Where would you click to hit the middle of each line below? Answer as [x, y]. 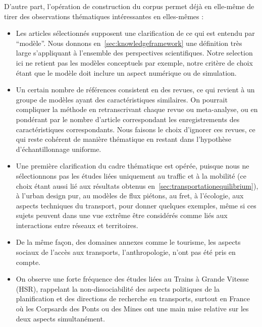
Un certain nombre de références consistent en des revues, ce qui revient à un [135, 90]
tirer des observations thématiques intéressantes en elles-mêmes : [104, 16]
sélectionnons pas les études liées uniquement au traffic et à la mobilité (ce [131, 175]
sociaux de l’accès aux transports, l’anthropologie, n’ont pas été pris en [126, 252]
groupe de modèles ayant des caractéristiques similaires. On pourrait [122, 99]
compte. [28, 262]
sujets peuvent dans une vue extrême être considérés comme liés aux [122, 215]
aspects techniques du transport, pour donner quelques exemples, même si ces [136, 205]
